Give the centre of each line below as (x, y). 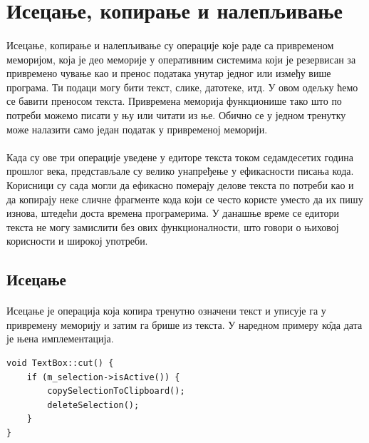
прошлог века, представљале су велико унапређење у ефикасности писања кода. (180, 171)
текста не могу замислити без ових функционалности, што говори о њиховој (173, 226)
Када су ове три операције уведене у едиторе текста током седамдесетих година (180, 157)
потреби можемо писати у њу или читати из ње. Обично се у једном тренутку (176, 114)
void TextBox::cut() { (60, 363)
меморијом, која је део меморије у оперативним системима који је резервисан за (181, 59)
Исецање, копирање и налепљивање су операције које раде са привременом (170, 45)
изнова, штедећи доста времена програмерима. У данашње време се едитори (173, 213)
